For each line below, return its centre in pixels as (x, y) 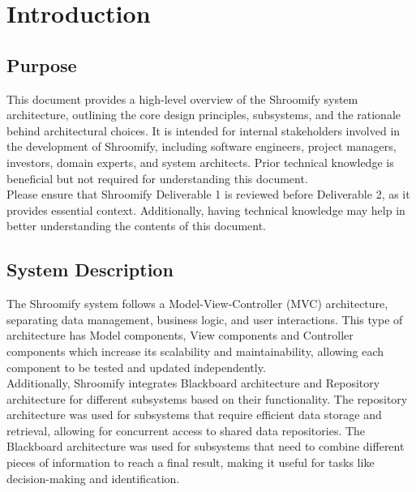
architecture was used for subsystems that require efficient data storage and (194, 415)
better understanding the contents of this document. (136, 226)
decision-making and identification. (93, 478)
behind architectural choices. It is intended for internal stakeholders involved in (204, 130)
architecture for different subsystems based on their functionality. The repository (207, 398)
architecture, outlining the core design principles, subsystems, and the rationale (204, 115)
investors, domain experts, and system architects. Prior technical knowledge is (200, 162)
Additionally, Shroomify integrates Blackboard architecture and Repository (193, 383)
